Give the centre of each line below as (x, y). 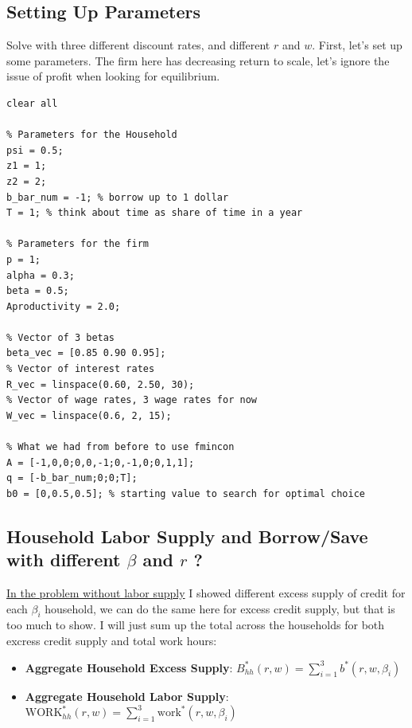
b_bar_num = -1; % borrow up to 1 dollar (118, 197)
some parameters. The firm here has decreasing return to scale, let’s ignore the (198, 60)
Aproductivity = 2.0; (64, 306)
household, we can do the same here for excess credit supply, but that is (220, 608)
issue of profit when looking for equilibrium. (113, 76)
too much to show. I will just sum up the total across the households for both (196, 625)
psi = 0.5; (35, 150)
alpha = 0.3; (41, 275)
